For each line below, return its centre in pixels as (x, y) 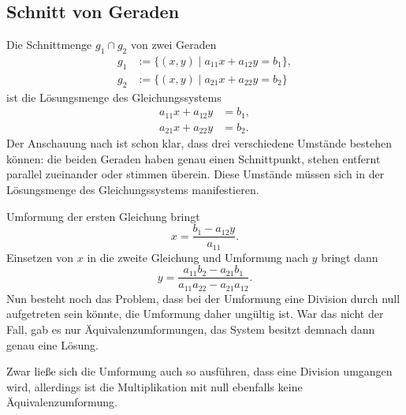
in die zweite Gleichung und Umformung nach (197, 257)
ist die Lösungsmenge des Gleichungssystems (114, 97)
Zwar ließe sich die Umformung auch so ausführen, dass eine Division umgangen (199, 371)
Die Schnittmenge (49, 45)
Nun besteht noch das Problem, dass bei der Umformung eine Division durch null (203, 298)
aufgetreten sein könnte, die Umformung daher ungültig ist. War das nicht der (195, 314)
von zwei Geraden (173, 45)
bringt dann (350, 257)
